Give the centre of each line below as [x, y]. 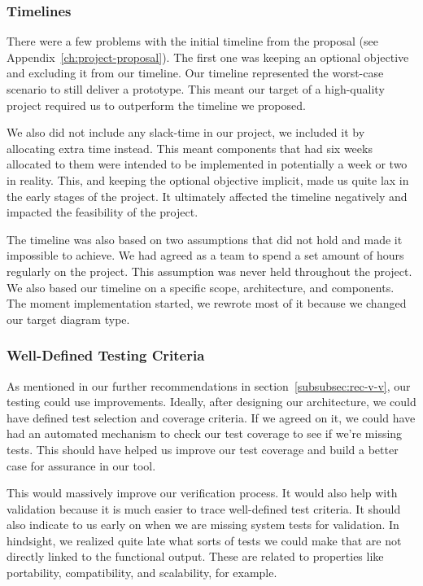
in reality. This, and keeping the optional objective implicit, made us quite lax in [208, 179]
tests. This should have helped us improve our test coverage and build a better [203, 449]
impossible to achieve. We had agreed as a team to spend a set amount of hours [205, 255]
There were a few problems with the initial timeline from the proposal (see [192, 41]
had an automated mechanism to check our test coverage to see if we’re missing [205, 433]
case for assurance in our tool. [81, 465]
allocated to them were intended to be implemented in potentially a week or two [207, 164]
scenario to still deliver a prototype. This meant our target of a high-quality [196, 89]
